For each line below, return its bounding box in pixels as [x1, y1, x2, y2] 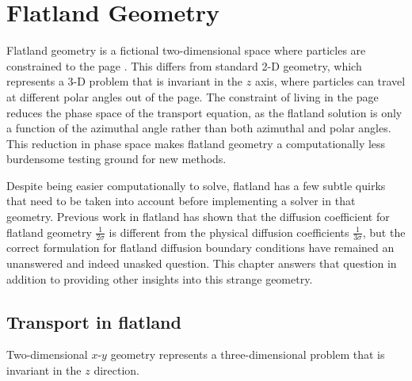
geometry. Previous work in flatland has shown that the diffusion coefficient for [6, 208, 390, 225]
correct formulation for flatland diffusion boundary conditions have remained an [6, 239, 395, 256]
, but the [362, 223, 406, 240]
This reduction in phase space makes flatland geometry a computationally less [6, 135, 386, 151]
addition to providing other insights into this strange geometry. [6, 270, 313, 287]
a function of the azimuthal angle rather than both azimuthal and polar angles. [6, 120, 391, 136]
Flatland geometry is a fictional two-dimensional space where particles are [6, 42, 366, 59]
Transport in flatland [6, 309, 181, 333]
